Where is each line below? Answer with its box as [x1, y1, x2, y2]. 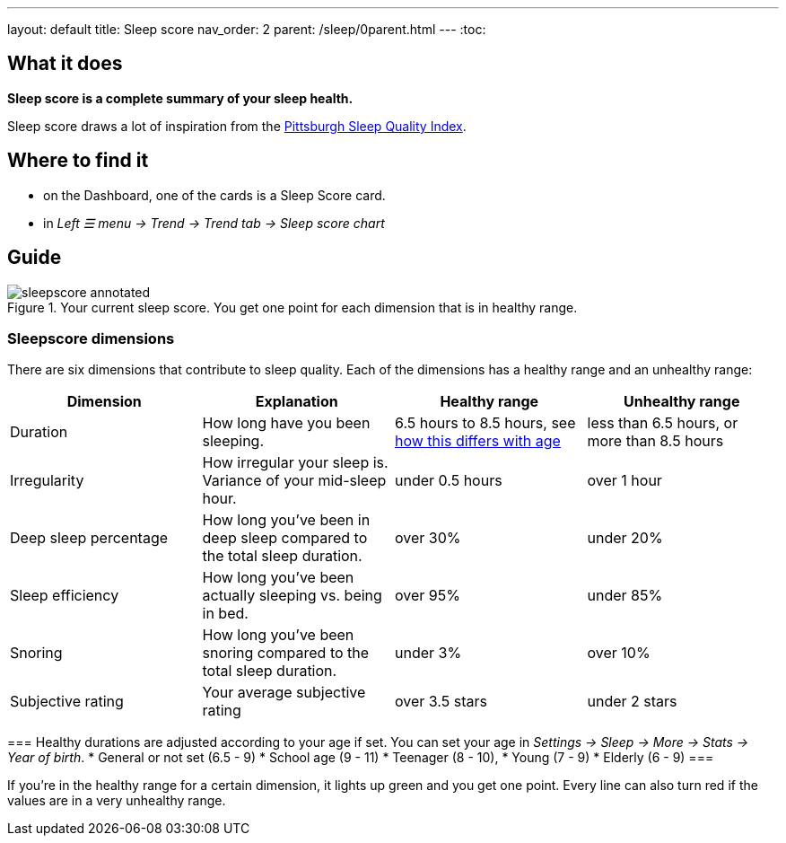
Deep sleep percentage [10, 529, 169, 548]
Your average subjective [202, 683, 366, 702]
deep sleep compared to [202, 529, 368, 548]
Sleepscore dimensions [7, 329, 175, 347]
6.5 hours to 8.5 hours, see [395, 414, 576, 433]
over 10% [587, 644, 651, 663]
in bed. [202, 604, 249, 623]
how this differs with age [395, 432, 561, 451]
